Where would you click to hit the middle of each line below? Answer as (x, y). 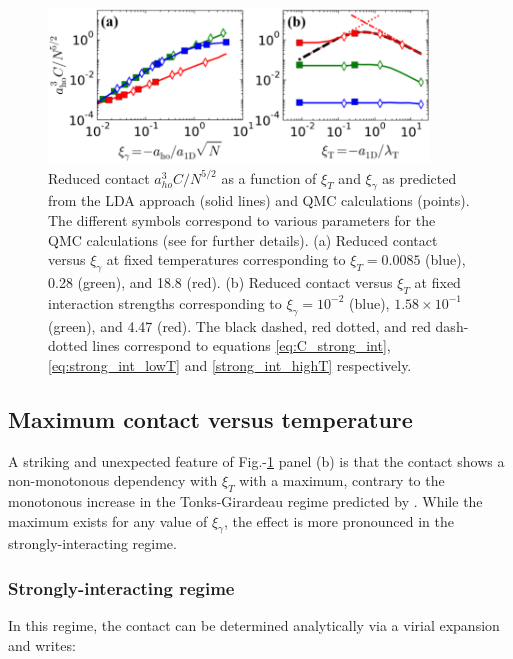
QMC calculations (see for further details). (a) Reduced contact (243, 239)
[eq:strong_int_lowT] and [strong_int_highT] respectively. (230, 364)
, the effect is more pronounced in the (338, 520)
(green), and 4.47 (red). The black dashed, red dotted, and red (239, 325)
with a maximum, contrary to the (342, 480)
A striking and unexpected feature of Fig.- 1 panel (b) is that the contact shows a (256, 460)
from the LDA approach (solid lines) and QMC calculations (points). (259, 200)
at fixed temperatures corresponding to (226, 259)
